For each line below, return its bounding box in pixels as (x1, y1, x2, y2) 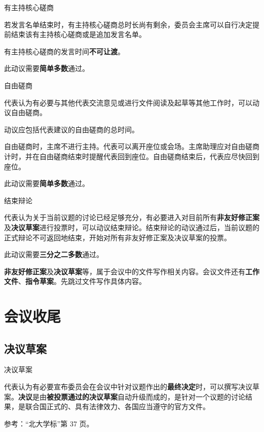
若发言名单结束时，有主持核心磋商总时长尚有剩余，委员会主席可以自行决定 (4, 19, 252, 29)
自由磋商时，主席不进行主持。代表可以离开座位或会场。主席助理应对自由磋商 (4, 141, 259, 152)
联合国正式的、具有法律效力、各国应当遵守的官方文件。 (25, 401, 210, 412)
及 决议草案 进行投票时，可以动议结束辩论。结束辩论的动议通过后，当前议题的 (4, 222, 259, 232)
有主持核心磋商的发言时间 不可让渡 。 (4, 46, 125, 56)
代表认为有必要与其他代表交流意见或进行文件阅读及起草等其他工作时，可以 (4, 97, 252, 107)
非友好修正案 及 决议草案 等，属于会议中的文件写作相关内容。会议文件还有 (4, 266, 245, 276)
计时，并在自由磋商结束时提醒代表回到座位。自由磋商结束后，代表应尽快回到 (4, 151, 259, 161)
